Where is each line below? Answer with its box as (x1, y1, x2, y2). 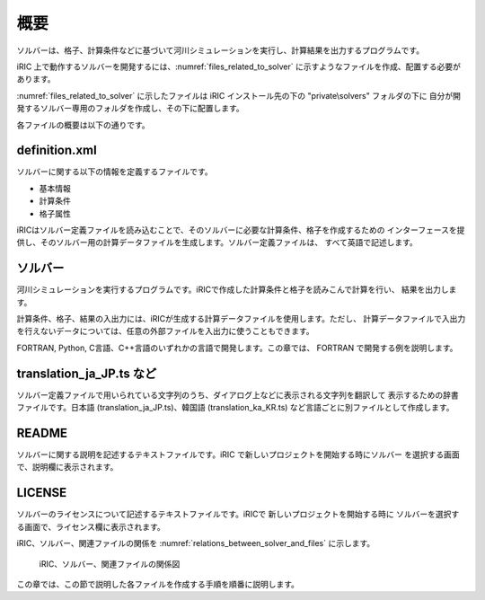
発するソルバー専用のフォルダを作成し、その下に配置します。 (16, 103, 244, 114)
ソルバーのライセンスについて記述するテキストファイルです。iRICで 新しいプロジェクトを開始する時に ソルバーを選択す (16, 508, 460, 520)
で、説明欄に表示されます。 (16, 462, 119, 472)
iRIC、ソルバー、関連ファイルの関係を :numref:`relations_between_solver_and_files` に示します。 (16, 538, 375, 549)
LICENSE (16, 485, 67, 500)
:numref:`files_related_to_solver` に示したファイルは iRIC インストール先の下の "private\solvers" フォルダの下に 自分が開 (16, 90, 462, 101)
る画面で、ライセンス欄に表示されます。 (16, 521, 165, 532)
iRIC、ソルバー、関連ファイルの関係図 (39, 558, 181, 569)
